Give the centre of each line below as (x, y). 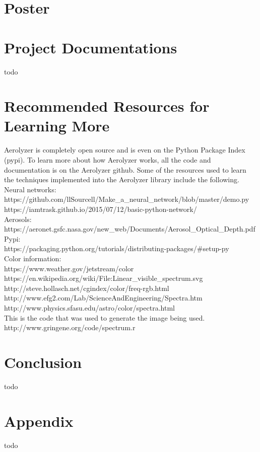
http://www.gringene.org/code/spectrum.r (70, 327)
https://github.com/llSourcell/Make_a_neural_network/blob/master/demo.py (127, 199)
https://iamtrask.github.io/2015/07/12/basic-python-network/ (101, 209)
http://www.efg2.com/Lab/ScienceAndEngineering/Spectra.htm (103, 298)
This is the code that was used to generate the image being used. (105, 317)
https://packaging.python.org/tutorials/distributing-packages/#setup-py (117, 248)
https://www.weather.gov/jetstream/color (69, 268)
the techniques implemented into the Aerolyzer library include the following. (122, 179)
